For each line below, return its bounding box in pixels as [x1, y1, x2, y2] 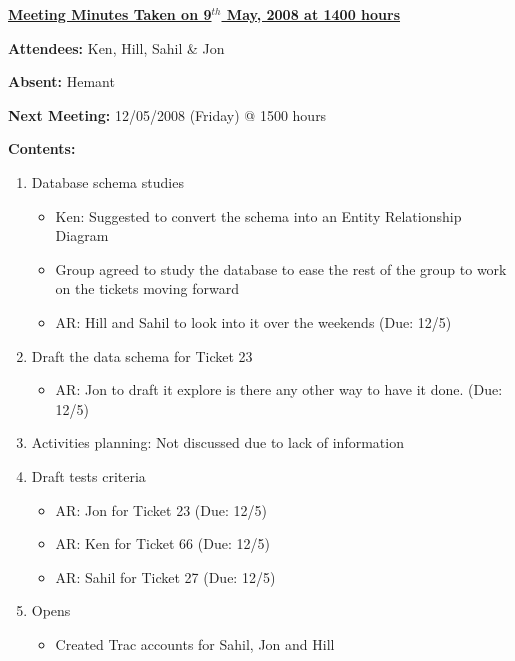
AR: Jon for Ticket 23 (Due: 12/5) [55, 499, 267, 520]
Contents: [8, 138, 76, 159]
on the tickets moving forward [55, 278, 239, 299]
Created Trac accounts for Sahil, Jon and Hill [55, 633, 335, 654]
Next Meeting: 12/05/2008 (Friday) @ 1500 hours [8, 104, 327, 125]
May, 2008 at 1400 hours [226, 4, 401, 24]
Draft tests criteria [31, 465, 146, 486]
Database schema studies [31, 171, 184, 192]
